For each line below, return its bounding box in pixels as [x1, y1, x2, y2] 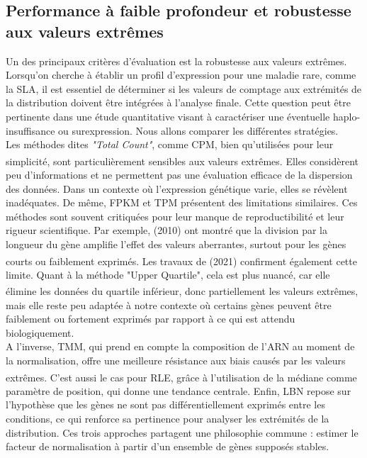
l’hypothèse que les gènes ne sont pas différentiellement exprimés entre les [6, 397, 325, 412]
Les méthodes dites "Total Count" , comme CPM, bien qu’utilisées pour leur [6, 137, 334, 152]
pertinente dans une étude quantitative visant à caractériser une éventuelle [6, 108, 330, 123]
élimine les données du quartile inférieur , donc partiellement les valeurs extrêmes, [6, 284, 358, 298]
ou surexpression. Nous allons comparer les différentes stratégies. [58, 123, 339, 138]
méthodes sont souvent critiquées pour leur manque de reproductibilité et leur [6, 208, 344, 223]
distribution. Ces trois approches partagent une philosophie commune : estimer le [6, 425, 358, 440]
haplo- [332, 108, 361, 123]
